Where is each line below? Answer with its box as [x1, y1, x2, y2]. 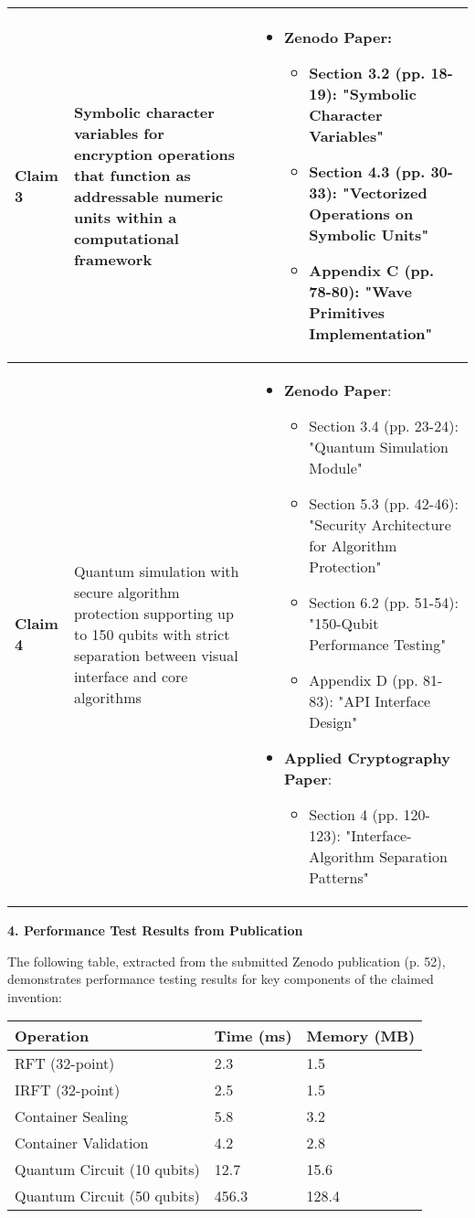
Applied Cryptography [284, 747, 450, 768]
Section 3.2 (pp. [309, 62, 426, 83]
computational [73, 227, 179, 249]
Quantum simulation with [73, 560, 239, 582]
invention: [7, 987, 62, 1006]
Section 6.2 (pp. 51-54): [309, 592, 459, 613]
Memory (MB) [306, 1025, 416, 1047]
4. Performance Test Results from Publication [7, 921, 303, 939]
